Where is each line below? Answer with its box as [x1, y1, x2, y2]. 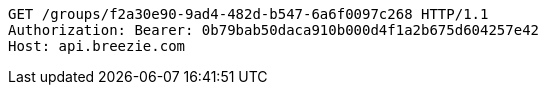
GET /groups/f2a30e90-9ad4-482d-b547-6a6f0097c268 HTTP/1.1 [8, 6, 489, 22]
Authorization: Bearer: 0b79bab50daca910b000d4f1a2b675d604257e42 [8, 22, 540, 38]
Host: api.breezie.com [8, 38, 186, 54]
